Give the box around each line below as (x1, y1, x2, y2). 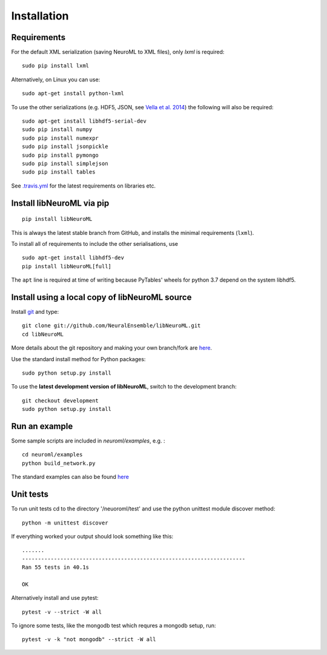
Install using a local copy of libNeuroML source (11, 292, 192, 302)
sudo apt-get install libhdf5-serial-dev (22, 118, 147, 124)
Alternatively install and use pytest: (11, 594, 99, 602)
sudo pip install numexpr (22, 134, 99, 141)
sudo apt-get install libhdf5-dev (22, 254, 124, 261)
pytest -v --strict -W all (22, 608, 102, 616)
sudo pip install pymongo (22, 152, 99, 158)
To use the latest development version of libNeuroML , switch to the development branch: (11, 383, 237, 390)
